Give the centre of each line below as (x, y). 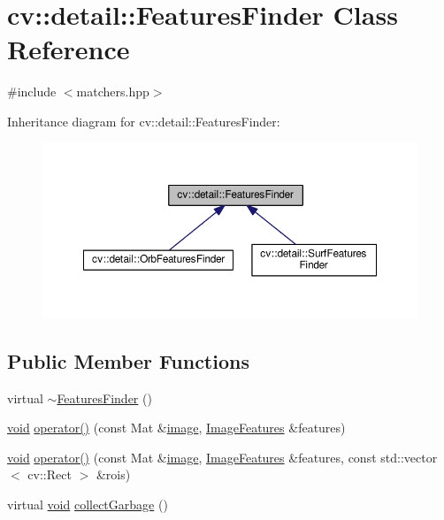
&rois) (113, 474)
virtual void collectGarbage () (88, 505)
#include (32, 92)
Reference (69, 49)
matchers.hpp (113, 92)
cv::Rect (50, 474)
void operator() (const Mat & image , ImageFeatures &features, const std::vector (222, 457)
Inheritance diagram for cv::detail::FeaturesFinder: (144, 121)
